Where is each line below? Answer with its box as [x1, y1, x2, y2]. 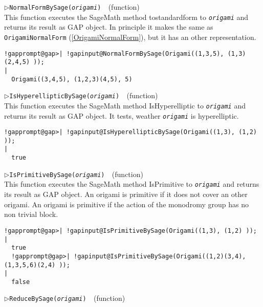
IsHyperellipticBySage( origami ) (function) [9, 90, 158, 101]
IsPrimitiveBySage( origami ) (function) [9, 168, 143, 179]
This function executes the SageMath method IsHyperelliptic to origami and [4, 100, 246, 111]
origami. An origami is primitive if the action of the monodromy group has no [4, 199, 249, 209]
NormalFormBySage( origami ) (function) [9, 2, 140, 12]
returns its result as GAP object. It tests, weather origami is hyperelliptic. [4, 110, 239, 121]
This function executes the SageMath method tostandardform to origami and [4, 11, 249, 22]
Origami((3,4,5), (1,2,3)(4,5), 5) [11, 75, 133, 83]
